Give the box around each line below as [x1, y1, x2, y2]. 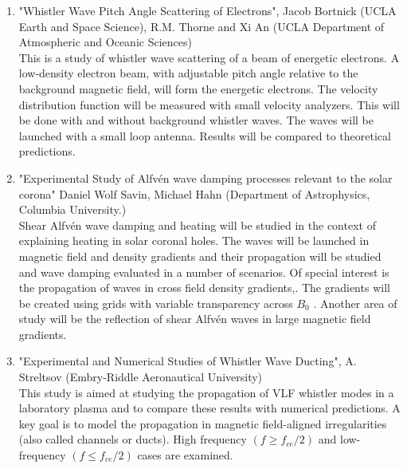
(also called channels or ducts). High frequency [18, 431, 247, 447]
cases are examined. [137, 447, 233, 463]
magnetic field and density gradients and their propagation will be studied [18, 247, 382, 264]
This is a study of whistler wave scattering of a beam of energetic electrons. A [18, 49, 400, 65]
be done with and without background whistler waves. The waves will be [18, 112, 374, 128]
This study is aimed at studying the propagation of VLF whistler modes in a [18, 384, 394, 400]
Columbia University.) [18, 201, 127, 218]
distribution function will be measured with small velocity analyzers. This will [18, 96, 400, 112]
